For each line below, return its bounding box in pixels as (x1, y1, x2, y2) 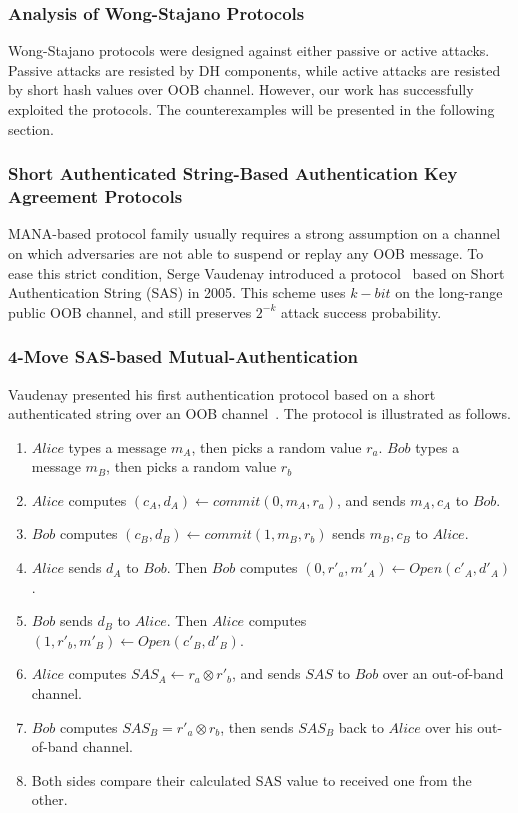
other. (31, 789, 68, 810)
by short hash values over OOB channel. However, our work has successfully (8, 79, 474, 100)
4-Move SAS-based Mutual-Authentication (8, 344, 359, 369)
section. (8, 118, 54, 139)
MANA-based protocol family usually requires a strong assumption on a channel (8, 223, 501, 244)
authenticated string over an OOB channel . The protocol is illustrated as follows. (8, 403, 511, 424)
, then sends (220, 716, 294, 737)
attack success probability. (281, 301, 442, 322)
